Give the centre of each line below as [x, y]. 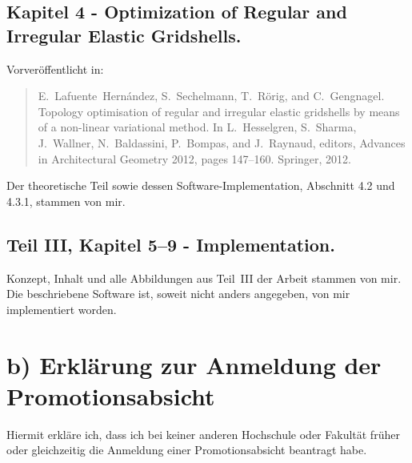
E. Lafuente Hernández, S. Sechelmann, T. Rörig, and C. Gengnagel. [211, 96]
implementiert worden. [62, 309]
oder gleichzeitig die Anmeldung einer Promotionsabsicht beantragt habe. [187, 450]
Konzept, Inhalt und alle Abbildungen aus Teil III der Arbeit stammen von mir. [204, 278]
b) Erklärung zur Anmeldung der [194, 364]
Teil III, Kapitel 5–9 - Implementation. [171, 244]
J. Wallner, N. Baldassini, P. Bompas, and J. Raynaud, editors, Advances [222, 142]
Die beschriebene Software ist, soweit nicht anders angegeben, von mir [178, 294]
